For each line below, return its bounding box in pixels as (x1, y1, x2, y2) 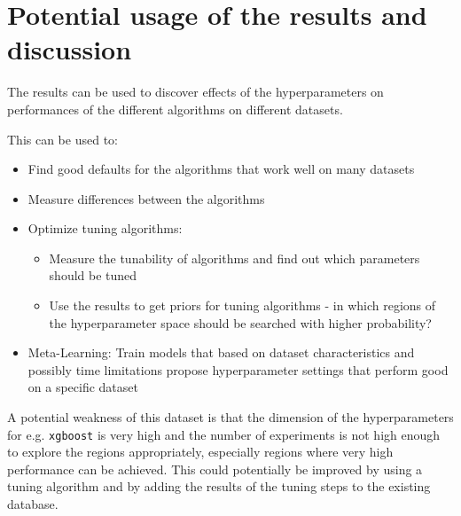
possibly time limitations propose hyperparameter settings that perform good (27, 360, 449, 379)
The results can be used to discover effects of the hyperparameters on (7, 82, 384, 101)
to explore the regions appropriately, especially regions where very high (7, 442, 394, 461)
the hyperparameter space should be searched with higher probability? (49, 313, 432, 332)
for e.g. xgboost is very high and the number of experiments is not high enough (7, 425, 441, 443)
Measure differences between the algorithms (27, 189, 265, 207)
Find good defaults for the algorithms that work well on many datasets (27, 160, 415, 178)
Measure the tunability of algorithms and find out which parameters (49, 248, 420, 267)
